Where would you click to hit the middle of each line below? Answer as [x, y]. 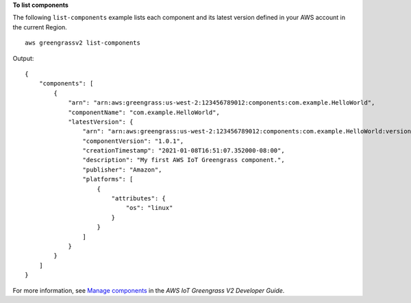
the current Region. [40, 27]
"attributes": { [138, 199]
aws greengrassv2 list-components [83, 43]
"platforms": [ [108, 179]
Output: [23, 58]
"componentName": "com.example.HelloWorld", [144, 112]
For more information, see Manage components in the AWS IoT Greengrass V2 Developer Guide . [149, 290]
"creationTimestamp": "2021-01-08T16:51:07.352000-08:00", [184, 151]
